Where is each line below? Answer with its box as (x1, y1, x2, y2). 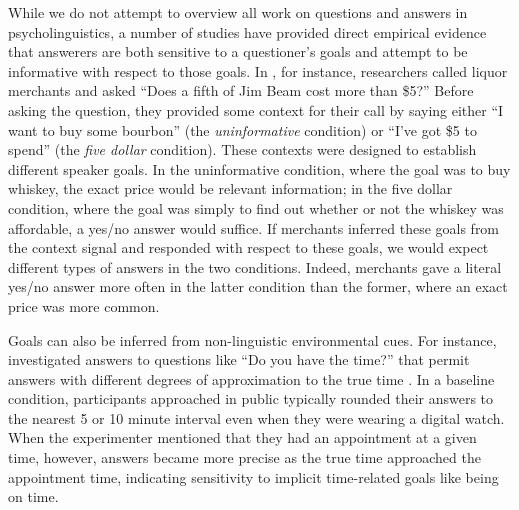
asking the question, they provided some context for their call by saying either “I (8, 99, 504, 120)
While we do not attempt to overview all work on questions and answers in (8, 2, 468, 22)
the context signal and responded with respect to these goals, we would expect (8, 237, 489, 258)
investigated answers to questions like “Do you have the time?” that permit (8, 349, 470, 370)
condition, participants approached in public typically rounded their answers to (8, 388, 494, 409)
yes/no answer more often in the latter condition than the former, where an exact (8, 276, 508, 297)
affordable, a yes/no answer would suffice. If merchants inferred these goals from (8, 217, 500, 238)
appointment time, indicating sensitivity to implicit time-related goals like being (8, 466, 499, 487)
